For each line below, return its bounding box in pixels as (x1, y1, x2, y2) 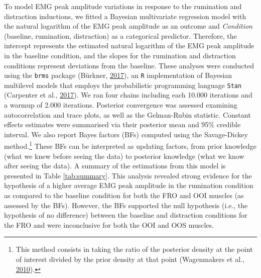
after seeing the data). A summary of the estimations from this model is (4, 160, 226, 171)
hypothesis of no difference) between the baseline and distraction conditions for (4, 210, 247, 220)
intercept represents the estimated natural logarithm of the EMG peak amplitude (4, 40, 254, 51)
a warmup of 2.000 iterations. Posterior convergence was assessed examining (4, 100, 237, 110)
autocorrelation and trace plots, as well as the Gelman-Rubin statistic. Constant (4, 109, 251, 120)
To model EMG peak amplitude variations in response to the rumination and (4, 1, 242, 11)
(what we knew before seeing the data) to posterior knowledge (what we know (4, 150, 244, 161)
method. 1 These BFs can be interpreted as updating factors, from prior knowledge (4, 139, 256, 151)
